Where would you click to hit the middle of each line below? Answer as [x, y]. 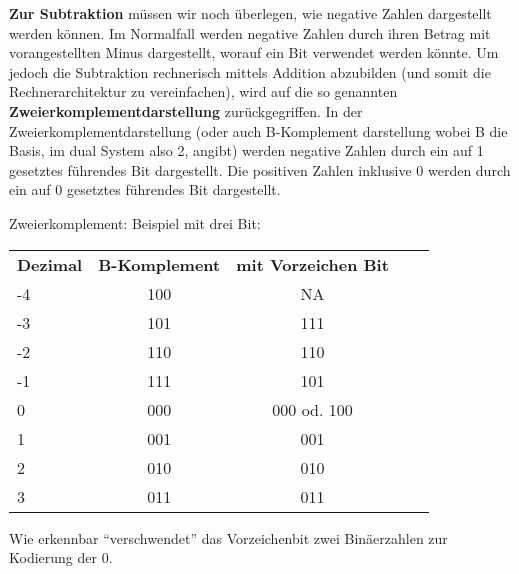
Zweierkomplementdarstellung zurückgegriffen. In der [186, 110]
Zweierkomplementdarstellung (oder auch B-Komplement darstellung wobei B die [258, 130]
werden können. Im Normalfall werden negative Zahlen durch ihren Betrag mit [250, 32]
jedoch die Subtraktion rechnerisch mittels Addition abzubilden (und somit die [250, 71]
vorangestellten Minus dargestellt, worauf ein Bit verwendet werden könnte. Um [254, 52]
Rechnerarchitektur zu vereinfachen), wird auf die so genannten [203, 91]
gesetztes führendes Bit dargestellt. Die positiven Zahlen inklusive [210, 169]
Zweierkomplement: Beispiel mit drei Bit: [135, 222]
